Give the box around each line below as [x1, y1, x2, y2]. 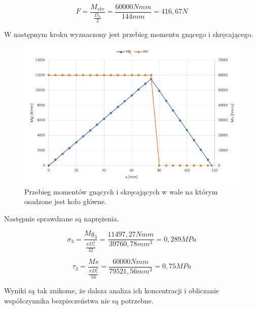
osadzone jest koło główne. [24, 196, 106, 207]
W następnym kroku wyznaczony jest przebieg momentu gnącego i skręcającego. [4, 29, 253, 40]
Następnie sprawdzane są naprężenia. [4, 213, 119, 223]
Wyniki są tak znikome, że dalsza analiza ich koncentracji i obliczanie [4, 285, 219, 296]
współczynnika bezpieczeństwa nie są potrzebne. [4, 295, 154, 306]
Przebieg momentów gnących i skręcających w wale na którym [24, 186, 218, 197]
